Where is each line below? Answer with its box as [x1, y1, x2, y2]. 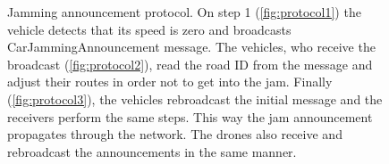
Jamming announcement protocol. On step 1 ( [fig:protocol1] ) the [7, 3, 361, 20]
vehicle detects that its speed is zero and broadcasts [7, 20, 292, 38]
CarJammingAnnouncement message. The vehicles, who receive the [7, 37, 376, 56]
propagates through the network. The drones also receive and [7, 125, 342, 143]
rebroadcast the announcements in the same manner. [7, 142, 297, 160]
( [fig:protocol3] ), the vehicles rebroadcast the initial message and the [7, 89, 383, 108]
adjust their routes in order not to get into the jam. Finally [7, 72, 333, 91]
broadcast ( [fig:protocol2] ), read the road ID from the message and [7, 54, 373, 73]
